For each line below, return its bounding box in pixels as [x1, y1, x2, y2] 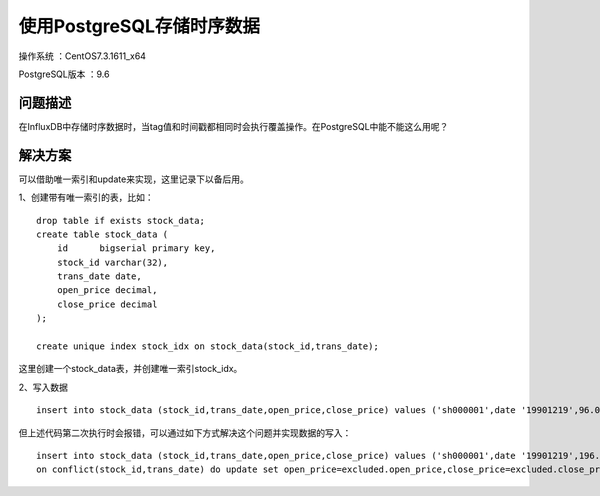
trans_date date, [56, 271, 142, 282]
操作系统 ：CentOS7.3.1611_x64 [18, 50, 147, 62]
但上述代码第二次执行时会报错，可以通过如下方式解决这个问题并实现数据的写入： [18, 426, 352, 439]
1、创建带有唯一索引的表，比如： [18, 191, 154, 204]
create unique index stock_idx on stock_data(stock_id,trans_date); [36, 341, 379, 352]
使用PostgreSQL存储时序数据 [18, 15, 260, 37]
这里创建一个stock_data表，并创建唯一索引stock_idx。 [18, 363, 243, 375]
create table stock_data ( [36, 228, 169, 240]
